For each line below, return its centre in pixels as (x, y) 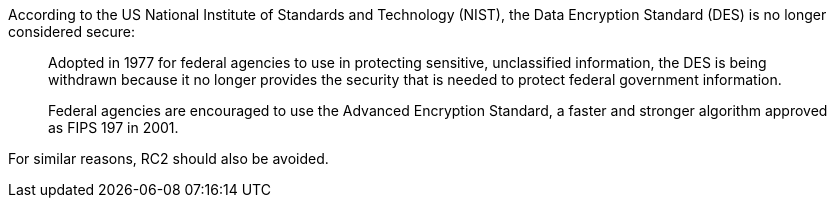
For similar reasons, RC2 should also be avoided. (168, 158)
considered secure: (71, 31)
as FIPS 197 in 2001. (113, 127)
